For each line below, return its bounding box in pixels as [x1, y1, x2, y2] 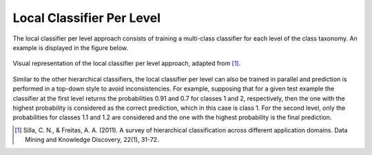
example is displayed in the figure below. [12, 43, 129, 51]
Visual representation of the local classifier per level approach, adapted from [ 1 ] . [12, 59, 241, 68]
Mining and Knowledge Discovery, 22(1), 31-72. [25, 136, 159, 144]
